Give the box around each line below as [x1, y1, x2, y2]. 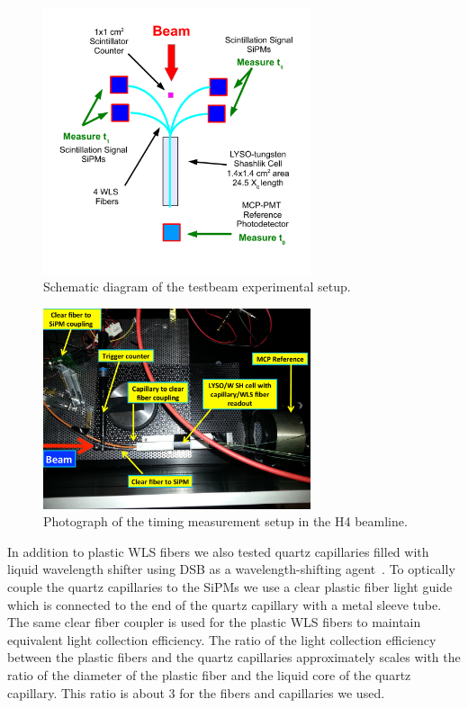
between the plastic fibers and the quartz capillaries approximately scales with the [7, 648, 461, 667]
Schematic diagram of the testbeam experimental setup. [43, 277, 351, 296]
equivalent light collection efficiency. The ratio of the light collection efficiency [7, 630, 436, 649]
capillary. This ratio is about [7, 683, 165, 702]
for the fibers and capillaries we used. [179, 683, 385, 702]
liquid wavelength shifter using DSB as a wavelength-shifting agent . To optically [7, 560, 455, 578]
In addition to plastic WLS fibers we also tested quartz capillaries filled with [7, 542, 429, 560]
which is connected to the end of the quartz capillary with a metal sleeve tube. [7, 595, 442, 614]
